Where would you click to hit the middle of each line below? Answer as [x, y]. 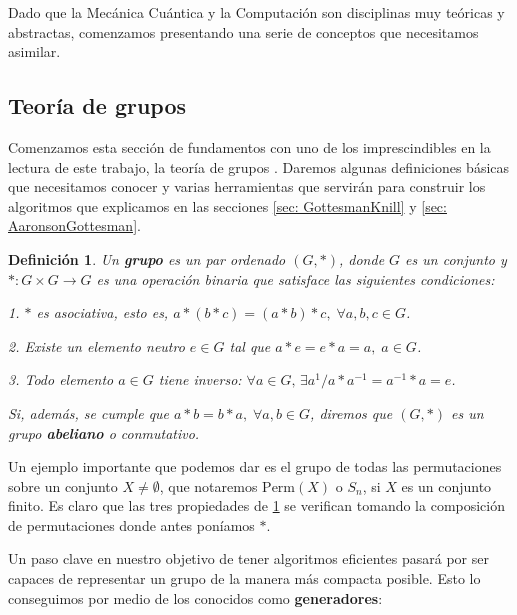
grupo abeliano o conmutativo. [104, 432]
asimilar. [34, 51]
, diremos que [351, 412]
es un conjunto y [456, 258]
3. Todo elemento [61, 379]
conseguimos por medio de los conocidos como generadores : [195, 597]
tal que [250, 345]
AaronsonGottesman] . [74, 225]
